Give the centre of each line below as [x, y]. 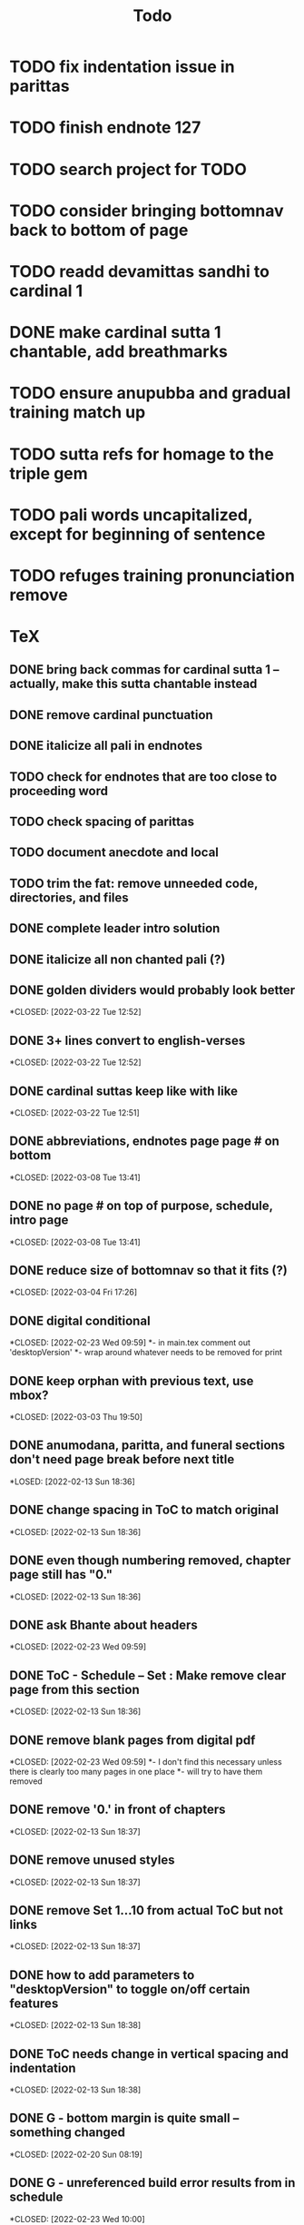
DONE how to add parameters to [102, 1975]
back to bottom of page [99, 230]
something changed [67, 2133]
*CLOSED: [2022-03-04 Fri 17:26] [74, 1292]
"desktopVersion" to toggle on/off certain [130, 1989]
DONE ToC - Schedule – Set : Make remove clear [148, 1675]
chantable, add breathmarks [119, 352]
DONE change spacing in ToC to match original [144, 1510]
